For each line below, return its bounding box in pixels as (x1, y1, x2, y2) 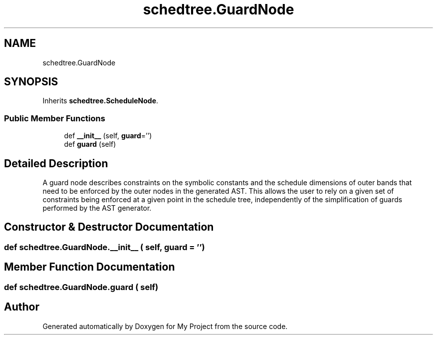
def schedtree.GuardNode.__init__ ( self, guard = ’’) (4, 242, 205, 252)
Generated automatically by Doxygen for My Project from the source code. (42, 322, 288, 331)
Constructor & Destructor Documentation (4, 221, 214, 234)
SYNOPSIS (4, 75, 58, 88)
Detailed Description (4, 157, 108, 170)
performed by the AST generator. (42, 204, 152, 213)
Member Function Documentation (4, 261, 175, 274)
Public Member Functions (4, 113, 105, 123)
